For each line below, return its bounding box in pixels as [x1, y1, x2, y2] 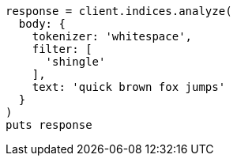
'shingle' [45, 55, 106, 68]
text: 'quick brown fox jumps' [32, 81, 226, 93]
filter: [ [32, 43, 92, 55]
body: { [18, 17, 66, 30]
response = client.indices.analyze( [6, 5, 232, 17]
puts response [6, 119, 92, 131]
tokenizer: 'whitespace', [32, 30, 193, 43]
